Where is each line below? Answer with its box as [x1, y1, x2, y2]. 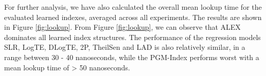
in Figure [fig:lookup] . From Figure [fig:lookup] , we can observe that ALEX [4, 22, 241, 32]
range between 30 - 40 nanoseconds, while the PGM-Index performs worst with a [4, 51, 259, 62]
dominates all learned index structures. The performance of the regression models [4, 31, 261, 42]
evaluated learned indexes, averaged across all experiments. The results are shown [4, 11, 262, 22]
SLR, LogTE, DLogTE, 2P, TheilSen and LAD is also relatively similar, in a [4, 42, 245, 52]
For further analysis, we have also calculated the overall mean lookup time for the [4, 2, 262, 12]
